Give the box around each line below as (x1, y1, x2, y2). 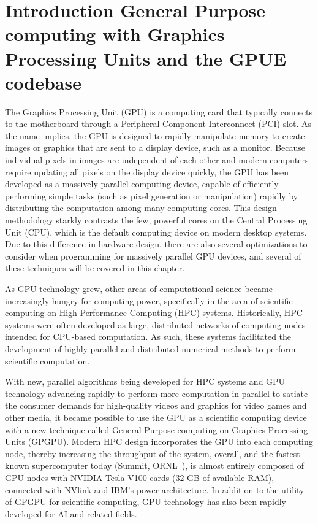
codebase (5, 69, 81, 94)
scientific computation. (5, 354, 90, 367)
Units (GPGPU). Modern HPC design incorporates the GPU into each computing (5, 435, 313, 448)
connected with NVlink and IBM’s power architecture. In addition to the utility (5, 483, 305, 496)
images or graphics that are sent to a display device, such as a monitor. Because (5, 141, 306, 154)
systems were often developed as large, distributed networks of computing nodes (5, 318, 306, 331)
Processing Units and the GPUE (5, 45, 287, 71)
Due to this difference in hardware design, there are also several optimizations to (5, 237, 308, 250)
